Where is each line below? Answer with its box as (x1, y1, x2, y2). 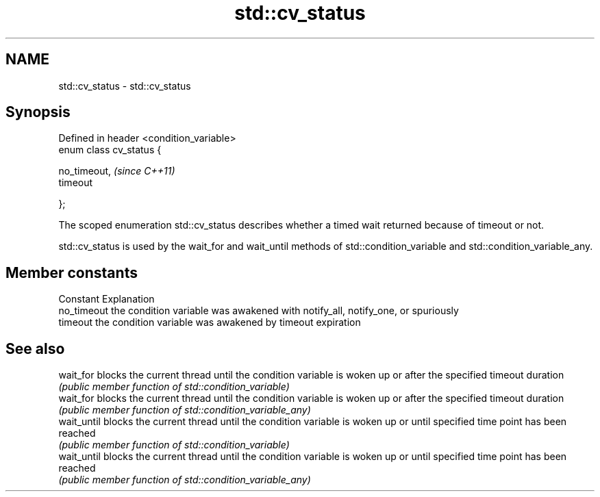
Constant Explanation (58, 293, 155, 305)
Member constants (5, 264, 138, 281)
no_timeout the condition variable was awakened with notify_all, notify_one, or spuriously (58, 305, 459, 317)
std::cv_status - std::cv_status (58, 79, 191, 92)
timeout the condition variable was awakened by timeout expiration (58, 316, 361, 329)
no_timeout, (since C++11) (58, 165, 175, 177)
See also (5, 340, 65, 357)
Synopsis (5, 103, 71, 121)
